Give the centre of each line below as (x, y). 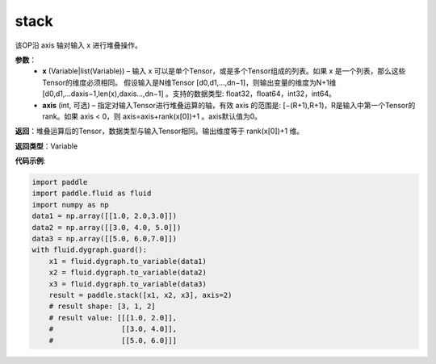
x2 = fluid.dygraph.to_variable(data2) (128, 273)
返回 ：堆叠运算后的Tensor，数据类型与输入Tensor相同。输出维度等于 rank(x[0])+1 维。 (159, 131)
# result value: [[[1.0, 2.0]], (113, 318)
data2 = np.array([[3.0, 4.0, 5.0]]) (107, 227)
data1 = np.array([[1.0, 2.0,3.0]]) (105, 216)
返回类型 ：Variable (46, 146)
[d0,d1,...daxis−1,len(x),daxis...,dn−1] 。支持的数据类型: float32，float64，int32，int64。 (189, 94)
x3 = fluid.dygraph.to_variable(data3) (128, 284)
